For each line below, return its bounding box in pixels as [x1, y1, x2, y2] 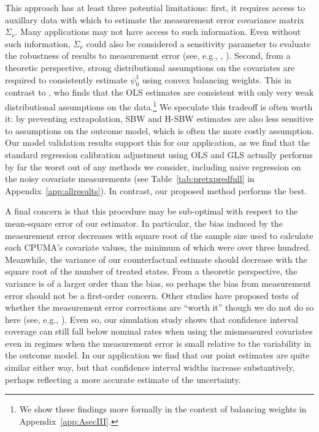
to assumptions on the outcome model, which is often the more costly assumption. [5, 124, 314, 137]
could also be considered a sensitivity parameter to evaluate [86, 37, 311, 50]
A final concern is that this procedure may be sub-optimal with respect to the [5, 205, 298, 218]
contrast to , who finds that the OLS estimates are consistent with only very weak [5, 86, 314, 99]
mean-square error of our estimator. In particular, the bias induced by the [5, 216, 283, 229]
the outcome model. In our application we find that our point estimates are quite [5, 349, 310, 362]
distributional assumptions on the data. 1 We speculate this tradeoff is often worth [5, 98, 313, 113]
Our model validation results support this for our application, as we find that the [5, 136, 310, 149]
